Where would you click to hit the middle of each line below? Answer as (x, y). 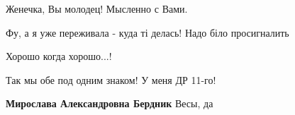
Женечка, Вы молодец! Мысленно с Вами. (97, 8)
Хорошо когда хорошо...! (59, 56)
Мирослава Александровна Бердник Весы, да (110, 103)
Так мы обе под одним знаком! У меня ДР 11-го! (111, 79)
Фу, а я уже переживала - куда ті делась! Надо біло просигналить (147, 32)
